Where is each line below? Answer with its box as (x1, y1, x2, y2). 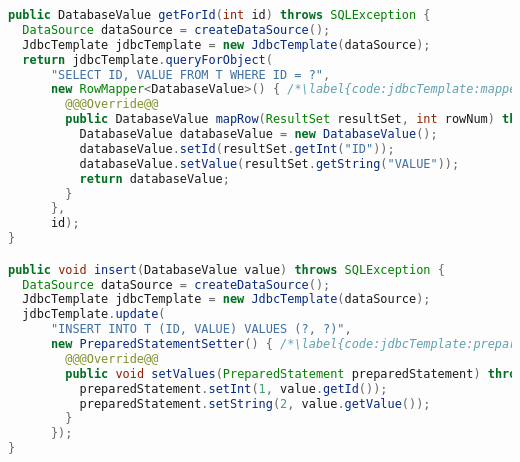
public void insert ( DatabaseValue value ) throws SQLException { (8, 262, 445, 277)
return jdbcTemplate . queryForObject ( (22, 52, 273, 67)
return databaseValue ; (79, 171, 230, 186)
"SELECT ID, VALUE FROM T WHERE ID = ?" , (50, 67, 331, 82)
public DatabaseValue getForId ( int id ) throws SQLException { (8, 8, 431, 22)
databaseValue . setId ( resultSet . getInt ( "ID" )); (79, 141, 395, 156)
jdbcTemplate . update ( (22, 307, 166, 322)
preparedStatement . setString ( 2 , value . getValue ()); (79, 396, 431, 411)
